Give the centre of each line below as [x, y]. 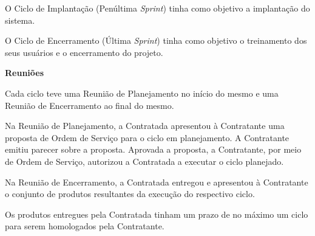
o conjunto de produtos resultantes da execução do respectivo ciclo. [130, 194]
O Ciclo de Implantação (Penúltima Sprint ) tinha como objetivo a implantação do [157, 8]
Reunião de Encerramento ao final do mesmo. [90, 105]
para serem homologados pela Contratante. [85, 226]
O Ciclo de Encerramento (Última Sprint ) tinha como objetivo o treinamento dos [156, 40]
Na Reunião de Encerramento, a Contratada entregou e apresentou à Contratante [157, 182]
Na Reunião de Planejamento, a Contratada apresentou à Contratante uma [145, 126]
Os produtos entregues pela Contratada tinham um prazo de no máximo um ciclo [157, 214]
